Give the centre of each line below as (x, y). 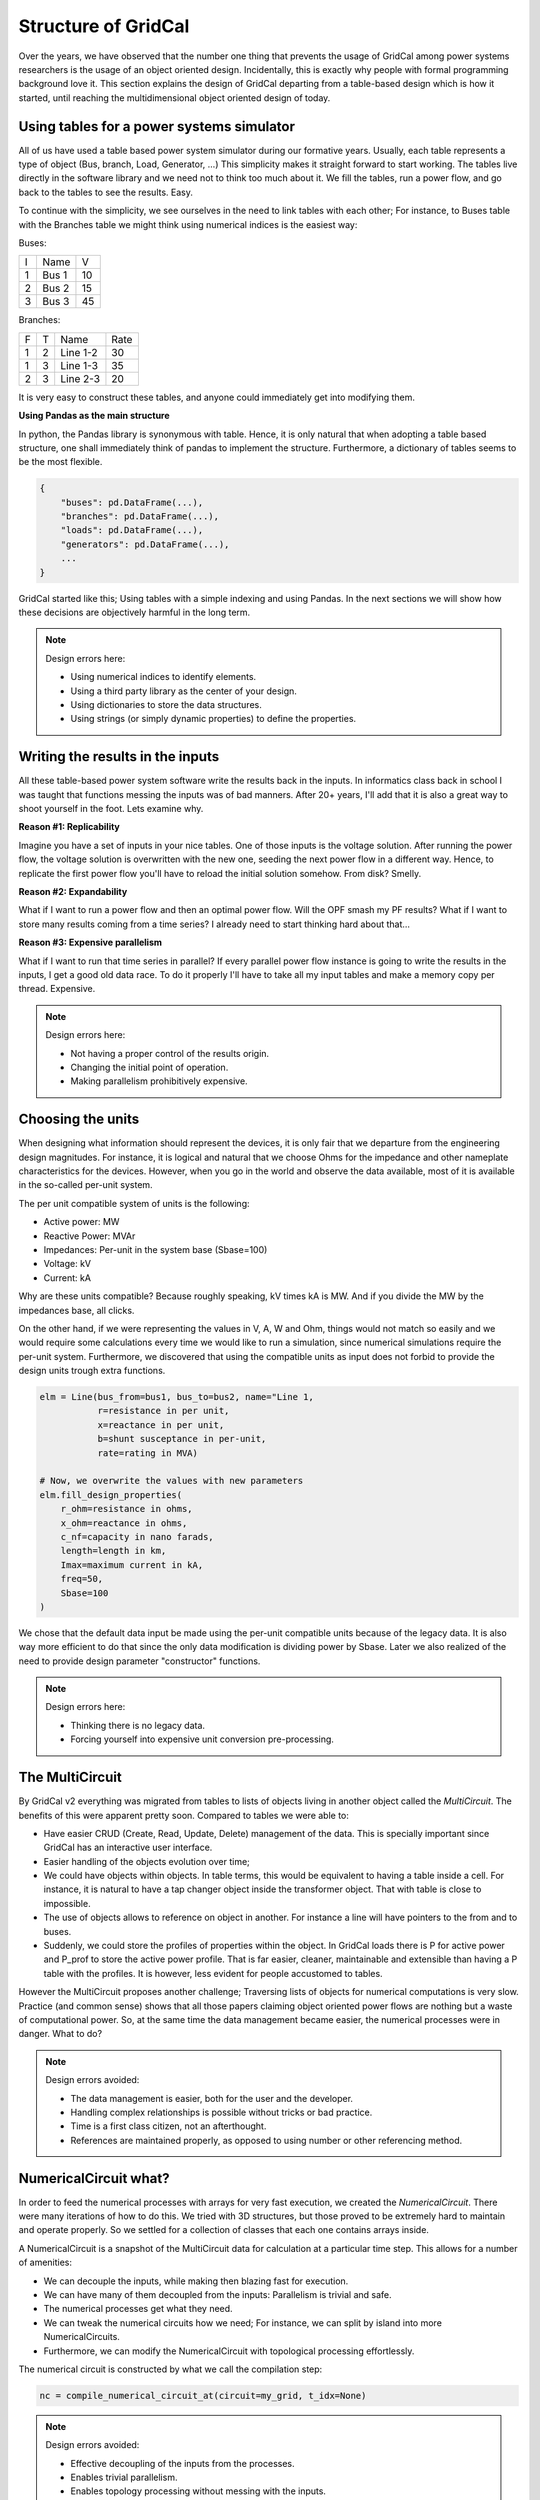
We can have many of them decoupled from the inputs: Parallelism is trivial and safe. (217, 2294)
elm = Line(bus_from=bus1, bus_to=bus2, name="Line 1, (176, 1397)
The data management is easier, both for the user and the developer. (212, 2098)
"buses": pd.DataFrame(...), (132, 502)
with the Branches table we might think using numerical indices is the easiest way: (188, 224)
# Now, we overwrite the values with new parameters (171, 1481)
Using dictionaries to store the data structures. (166, 704)
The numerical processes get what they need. (138, 2309)
